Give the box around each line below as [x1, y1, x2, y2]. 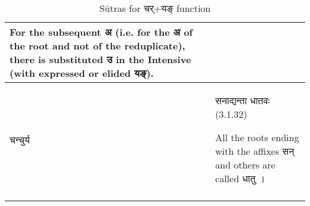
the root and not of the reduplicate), [10, 39, 185, 52]
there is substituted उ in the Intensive [10, 52, 191, 66]
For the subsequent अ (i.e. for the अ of [10, 25, 193, 39]
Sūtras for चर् [99, 1, 154, 15]
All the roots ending [215, 130, 299, 144]
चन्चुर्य [10, 132, 30, 146]
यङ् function [161, 1, 211, 15]
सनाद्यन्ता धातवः [215, 93, 270, 107]
